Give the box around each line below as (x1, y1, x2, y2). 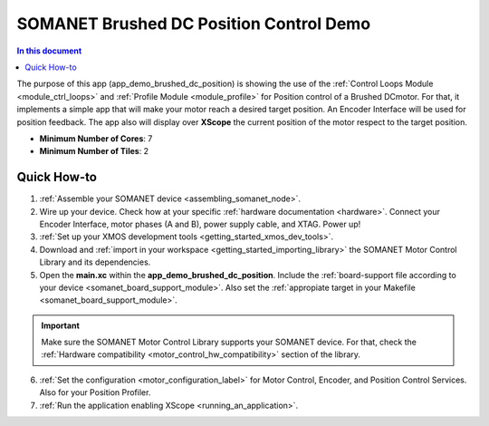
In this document (16, 45, 82, 56)
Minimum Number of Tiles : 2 (39, 146, 149, 157)
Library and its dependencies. (39, 257, 151, 267)
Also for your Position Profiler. (39, 387, 151, 398)
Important (41, 320, 81, 331)
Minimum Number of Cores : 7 (39, 132, 153, 144)
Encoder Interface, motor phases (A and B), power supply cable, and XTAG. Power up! (39, 218, 361, 229)
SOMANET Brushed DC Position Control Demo (16, 14, 371, 34)
